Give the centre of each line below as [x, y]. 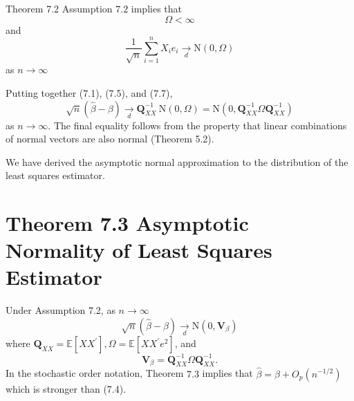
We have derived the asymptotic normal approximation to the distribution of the [177, 161]
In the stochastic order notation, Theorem [95, 373]
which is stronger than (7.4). [66, 388]
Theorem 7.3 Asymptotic [127, 223]
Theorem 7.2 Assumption [59, 8]
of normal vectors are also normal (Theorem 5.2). [110, 139]
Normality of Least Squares [139, 250]
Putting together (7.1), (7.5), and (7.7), [89, 92]
